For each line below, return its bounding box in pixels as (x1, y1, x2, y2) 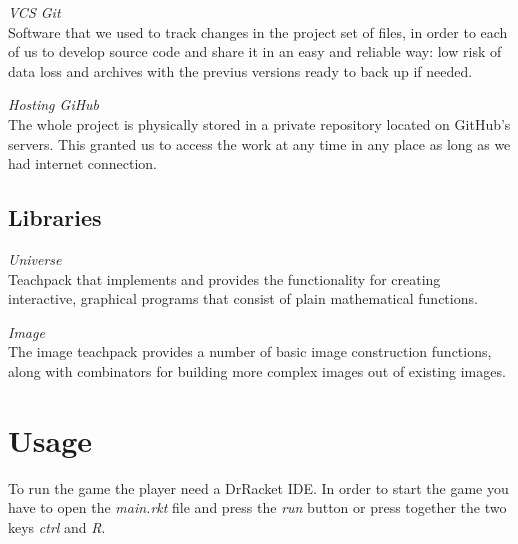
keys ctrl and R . (8, 516, 106, 537)
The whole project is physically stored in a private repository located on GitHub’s (8, 113, 511, 134)
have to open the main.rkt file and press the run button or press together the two (8, 497, 507, 518)
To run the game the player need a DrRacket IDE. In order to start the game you (8, 477, 509, 498)
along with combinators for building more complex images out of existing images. (8, 360, 506, 381)
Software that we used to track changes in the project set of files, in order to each (8, 21, 508, 42)
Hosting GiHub (8, 94, 100, 115)
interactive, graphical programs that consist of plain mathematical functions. (8, 288, 478, 309)
